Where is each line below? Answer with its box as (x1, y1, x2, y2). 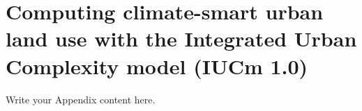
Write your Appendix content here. (6, 92, 156, 106)
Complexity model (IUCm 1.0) (6, 51, 308, 80)
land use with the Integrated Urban (6, 24, 357, 53)
